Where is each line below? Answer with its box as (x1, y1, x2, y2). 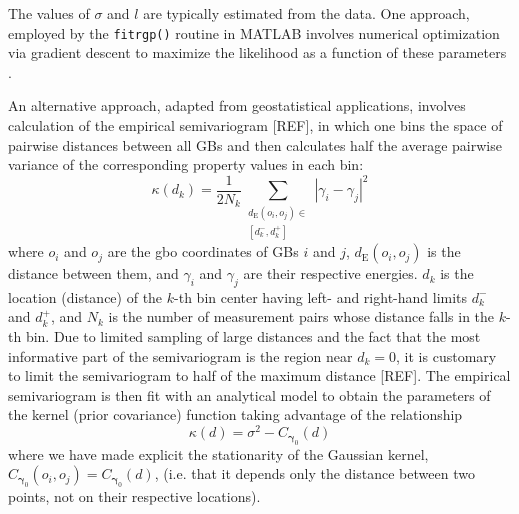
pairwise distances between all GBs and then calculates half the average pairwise (8, 134, 502, 155)
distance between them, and (8, 263, 179, 284)
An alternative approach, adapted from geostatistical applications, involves (8, 95, 466, 116)
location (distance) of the (8, 286, 163, 307)
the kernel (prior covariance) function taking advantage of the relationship (8, 404, 463, 425)
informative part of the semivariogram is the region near (8, 345, 353, 366)
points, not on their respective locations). (8, 485, 261, 506)
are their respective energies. (243, 263, 418, 284)
